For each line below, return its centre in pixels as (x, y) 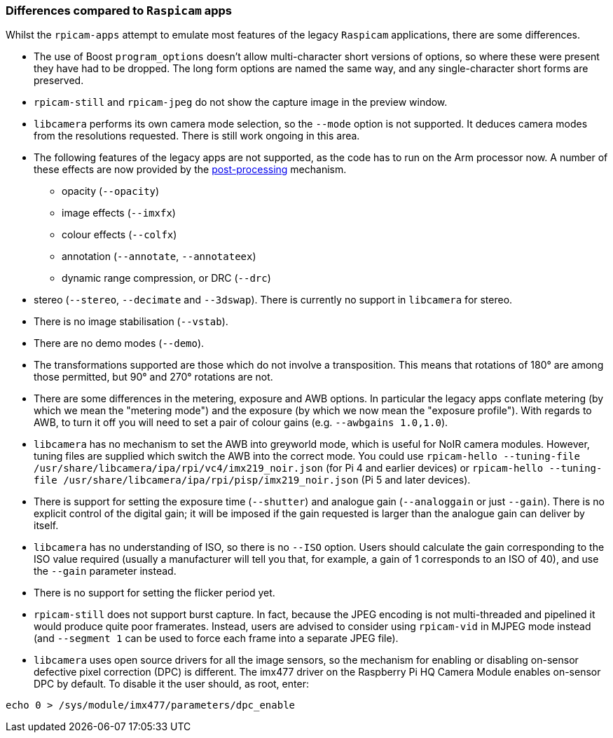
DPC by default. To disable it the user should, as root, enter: (171, 684)
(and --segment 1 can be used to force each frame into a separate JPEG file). (216, 638)
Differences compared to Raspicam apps (119, 11)
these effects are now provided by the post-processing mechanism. (190, 170)
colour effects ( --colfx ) (119, 235)
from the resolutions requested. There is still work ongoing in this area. (197, 136)
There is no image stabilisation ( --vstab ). (131, 322)
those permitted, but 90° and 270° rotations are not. (153, 377)
